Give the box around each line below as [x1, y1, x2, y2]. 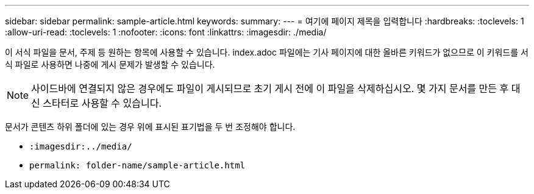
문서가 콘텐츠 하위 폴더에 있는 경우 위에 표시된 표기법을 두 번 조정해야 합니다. [5, 121, 296, 132]
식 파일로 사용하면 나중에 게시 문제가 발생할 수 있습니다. [5, 59, 215, 70]
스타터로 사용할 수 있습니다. [43, 97, 162, 109]
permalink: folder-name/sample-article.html [29, 160, 246, 170]
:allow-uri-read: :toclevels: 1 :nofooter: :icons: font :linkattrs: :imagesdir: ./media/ [5, 27, 327, 37]
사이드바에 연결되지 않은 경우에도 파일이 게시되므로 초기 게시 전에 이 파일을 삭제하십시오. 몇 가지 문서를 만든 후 [31, 82, 509, 95]
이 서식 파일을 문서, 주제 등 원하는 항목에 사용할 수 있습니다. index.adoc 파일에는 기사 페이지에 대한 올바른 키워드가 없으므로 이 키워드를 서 [5, 47, 529, 57]
